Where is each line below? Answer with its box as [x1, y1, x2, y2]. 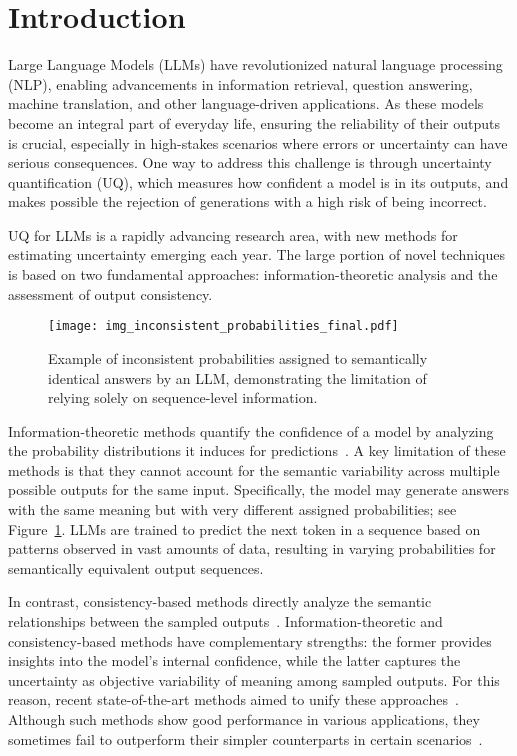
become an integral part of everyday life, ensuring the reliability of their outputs [8, 112, 500, 133]
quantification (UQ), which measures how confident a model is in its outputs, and [8, 171, 509, 192]
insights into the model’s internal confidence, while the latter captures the [8, 650, 461, 671]
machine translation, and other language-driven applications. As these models [8, 93, 484, 114]
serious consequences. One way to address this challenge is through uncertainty [8, 152, 492, 173]
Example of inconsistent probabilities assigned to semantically [48, 347, 428, 368]
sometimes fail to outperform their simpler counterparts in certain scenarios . [8, 728, 483, 749]
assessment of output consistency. [8, 283, 213, 304]
